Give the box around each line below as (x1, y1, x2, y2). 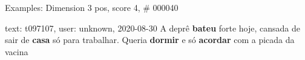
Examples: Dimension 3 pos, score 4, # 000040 (5, 1, 179, 13)
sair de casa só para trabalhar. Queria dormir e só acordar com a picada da (5, 33, 295, 46)
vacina (5, 45, 28, 58)
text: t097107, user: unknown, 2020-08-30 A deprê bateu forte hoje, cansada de (5, 21, 301, 34)
